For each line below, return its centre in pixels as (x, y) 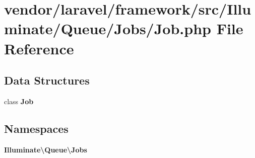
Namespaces (36, 128)
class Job (19, 101)
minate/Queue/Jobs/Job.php (108, 28)
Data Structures (47, 80)
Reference (39, 48)
